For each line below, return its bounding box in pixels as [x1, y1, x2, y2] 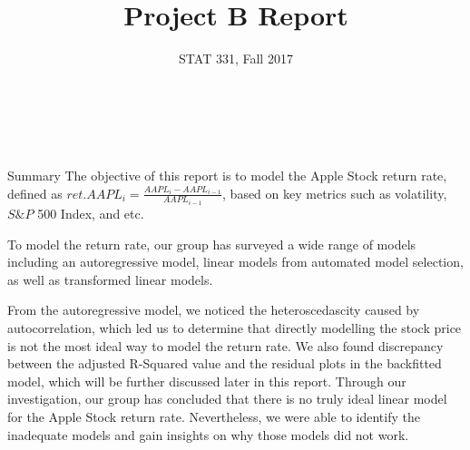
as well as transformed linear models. [7, 269, 213, 289]
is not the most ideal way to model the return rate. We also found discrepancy [7, 336, 444, 355]
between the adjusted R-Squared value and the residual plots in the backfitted [7, 354, 442, 373]
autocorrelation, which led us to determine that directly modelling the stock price [7, 318, 462, 337]
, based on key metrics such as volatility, [222, 183, 447, 202]
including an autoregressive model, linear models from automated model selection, [7, 252, 464, 271]
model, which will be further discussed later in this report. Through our [7, 371, 406, 390]
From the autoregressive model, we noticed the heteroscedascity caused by [7, 300, 420, 319]
